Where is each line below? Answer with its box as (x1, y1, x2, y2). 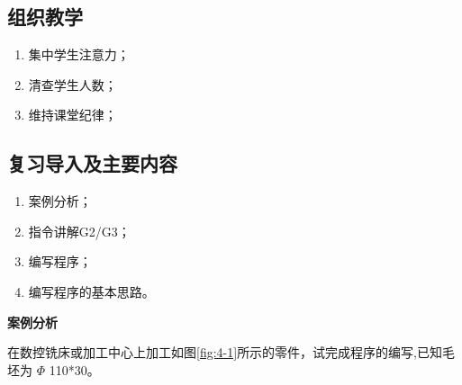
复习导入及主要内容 (7, 149, 177, 177)
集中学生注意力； (28, 45, 130, 64)
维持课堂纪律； (28, 105, 117, 124)
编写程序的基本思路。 (28, 282, 155, 300)
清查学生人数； (28, 75, 117, 94)
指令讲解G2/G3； (28, 221, 131, 240)
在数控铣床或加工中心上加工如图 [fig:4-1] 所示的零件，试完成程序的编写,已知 (7, 343, 443, 362)
